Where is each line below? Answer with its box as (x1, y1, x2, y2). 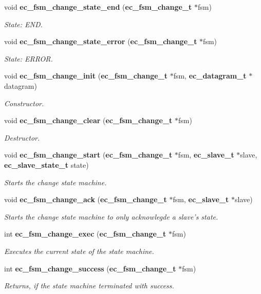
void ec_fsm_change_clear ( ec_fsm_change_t (4, 115, 173, 126)
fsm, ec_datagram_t (173, 70, 247, 81)
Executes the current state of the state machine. (4, 245, 154, 256)
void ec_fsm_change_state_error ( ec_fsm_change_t (4, 36, 197, 47)
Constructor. (4, 97, 44, 108)
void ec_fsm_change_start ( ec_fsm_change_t (4, 149, 173, 160)
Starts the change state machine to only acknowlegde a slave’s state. (4, 211, 218, 222)
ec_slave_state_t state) (4, 159, 89, 170)
